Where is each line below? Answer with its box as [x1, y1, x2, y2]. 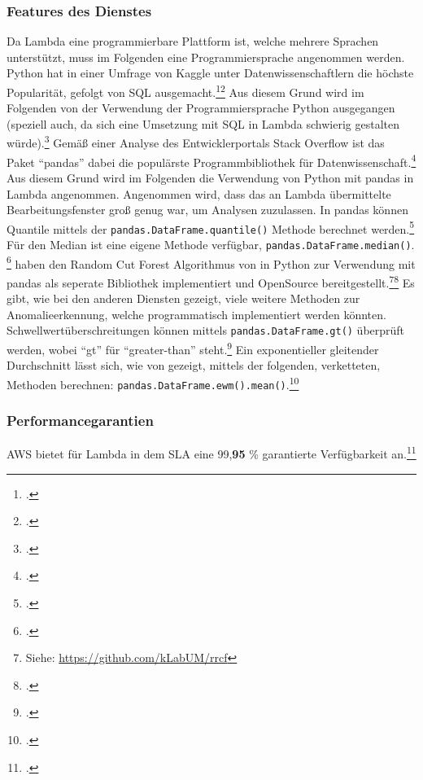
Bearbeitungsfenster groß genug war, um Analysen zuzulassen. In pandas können [7, 201, 408, 218]
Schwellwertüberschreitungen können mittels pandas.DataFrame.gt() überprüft [7, 322, 405, 339]
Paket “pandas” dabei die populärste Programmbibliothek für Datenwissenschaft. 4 [7, 151, 416, 170]
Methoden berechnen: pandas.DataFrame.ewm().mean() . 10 [7, 373, 299, 392]
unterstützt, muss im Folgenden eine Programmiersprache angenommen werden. [7, 48, 405, 65]
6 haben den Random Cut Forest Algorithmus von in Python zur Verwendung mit [7, 252, 416, 272]
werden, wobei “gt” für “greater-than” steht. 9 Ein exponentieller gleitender [7, 339, 379, 357]
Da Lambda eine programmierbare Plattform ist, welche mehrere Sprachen [7, 33, 379, 50]
